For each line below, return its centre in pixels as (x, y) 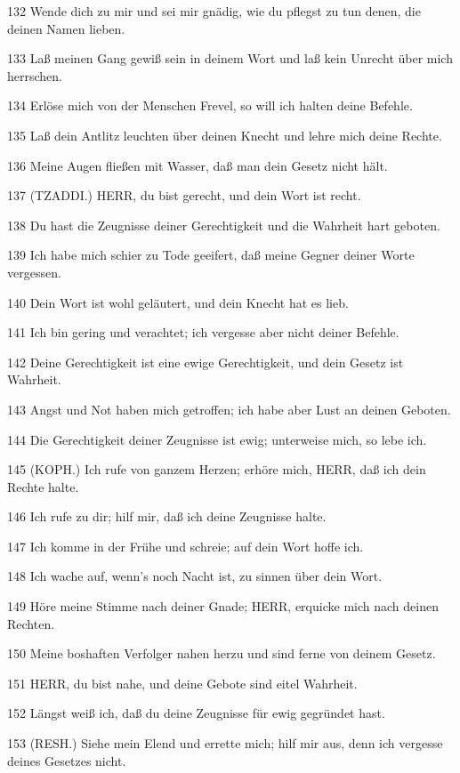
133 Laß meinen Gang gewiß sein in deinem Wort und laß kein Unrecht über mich (230, 58)
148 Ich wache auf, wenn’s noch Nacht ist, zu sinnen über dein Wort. (195, 576)
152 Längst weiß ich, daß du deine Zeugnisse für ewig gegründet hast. (196, 713)
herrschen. (35, 75)
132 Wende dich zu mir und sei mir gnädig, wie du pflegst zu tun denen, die (214, 11)
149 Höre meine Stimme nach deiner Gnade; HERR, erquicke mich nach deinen (223, 606)
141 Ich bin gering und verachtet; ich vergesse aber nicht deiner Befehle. (203, 332)
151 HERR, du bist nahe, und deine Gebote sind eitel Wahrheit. (182, 683)
